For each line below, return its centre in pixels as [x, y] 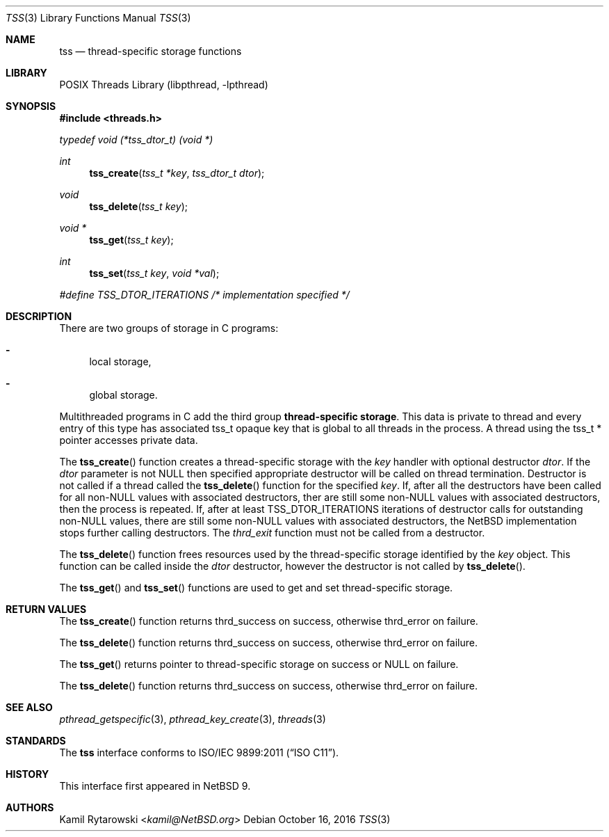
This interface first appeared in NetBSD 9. [155, 786]
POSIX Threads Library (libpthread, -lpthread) [164, 85]
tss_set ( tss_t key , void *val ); [154, 273]
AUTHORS [30, 807]
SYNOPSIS [31, 106]
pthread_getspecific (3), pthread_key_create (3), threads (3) [193, 719]
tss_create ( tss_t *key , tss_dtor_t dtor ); [177, 173]
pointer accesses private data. [129, 440]
